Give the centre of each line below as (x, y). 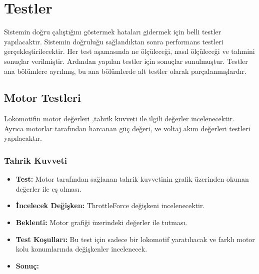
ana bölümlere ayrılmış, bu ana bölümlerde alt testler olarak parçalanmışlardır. (125, 71)
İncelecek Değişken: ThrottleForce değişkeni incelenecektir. (110, 205)
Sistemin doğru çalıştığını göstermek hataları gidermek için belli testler (113, 32)
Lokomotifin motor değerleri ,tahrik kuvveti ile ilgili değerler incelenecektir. (119, 119)
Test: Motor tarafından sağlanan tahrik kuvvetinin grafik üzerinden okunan (132, 179)
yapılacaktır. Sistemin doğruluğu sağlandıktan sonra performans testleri (114, 41)
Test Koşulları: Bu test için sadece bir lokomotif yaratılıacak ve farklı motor (135, 239)
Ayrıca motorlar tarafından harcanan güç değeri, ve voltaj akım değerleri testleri (127, 128)
